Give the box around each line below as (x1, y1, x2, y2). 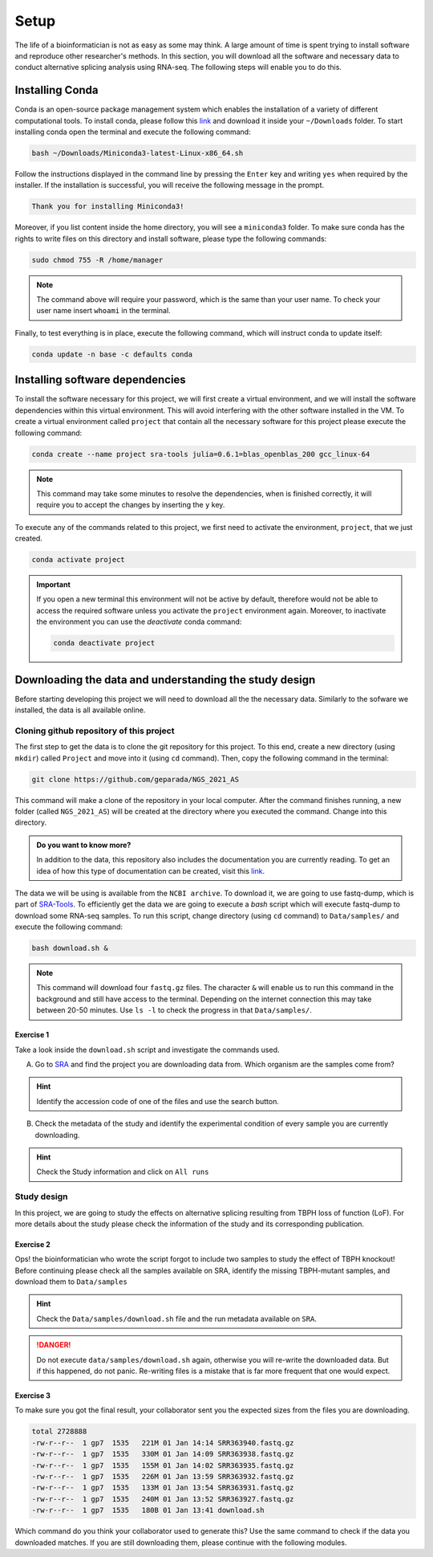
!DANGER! (36, 1340, 71, 1350)
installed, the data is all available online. (14, 705, 146, 715)
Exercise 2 (14, 1239, 51, 1249)
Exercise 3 (14, 1391, 51, 1400)
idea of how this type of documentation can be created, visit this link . (36, 866, 265, 875)
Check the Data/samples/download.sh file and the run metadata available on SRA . (36, 1314, 317, 1323)
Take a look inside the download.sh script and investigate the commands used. (14, 1045, 280, 1054)
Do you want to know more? (36, 840, 132, 850)
